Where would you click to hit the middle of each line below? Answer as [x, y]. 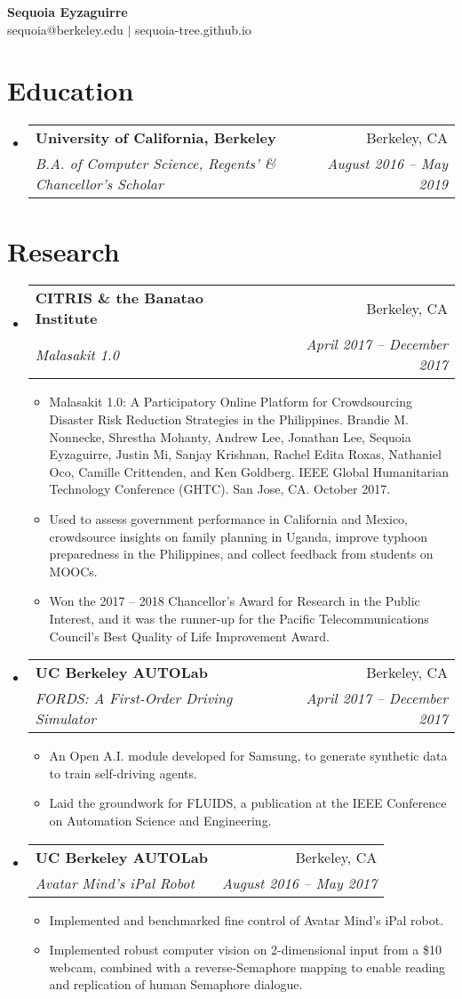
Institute [66, 318]
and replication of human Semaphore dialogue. [176, 984]
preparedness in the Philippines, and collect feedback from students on [241, 554]
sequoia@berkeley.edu [65, 29]
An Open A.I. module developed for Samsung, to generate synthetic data [248, 756]
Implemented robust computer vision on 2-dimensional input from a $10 [245, 950]
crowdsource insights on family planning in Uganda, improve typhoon [239, 536]
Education [71, 90]
